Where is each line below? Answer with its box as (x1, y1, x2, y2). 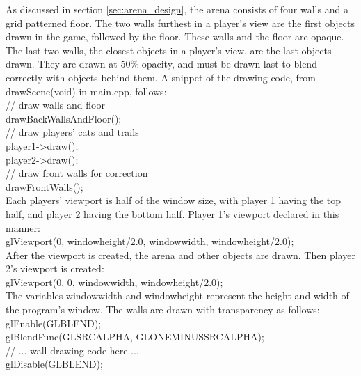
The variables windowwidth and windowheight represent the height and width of (6, 288, 349, 303)
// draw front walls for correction (6, 166, 148, 180)
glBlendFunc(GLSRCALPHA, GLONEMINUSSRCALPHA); (6, 329, 264, 344)
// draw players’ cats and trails (6, 125, 139, 139)
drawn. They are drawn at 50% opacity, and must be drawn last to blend (6, 56, 317, 71)
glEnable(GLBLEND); (6, 315, 102, 330)
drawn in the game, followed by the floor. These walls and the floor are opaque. (6, 29, 344, 44)
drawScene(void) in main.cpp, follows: (6, 84, 167, 98)
